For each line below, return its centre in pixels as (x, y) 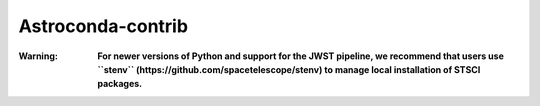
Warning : (38, 56)
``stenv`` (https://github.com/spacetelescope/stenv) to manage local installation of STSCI (289, 69)
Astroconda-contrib (103, 26)
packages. (120, 84)
